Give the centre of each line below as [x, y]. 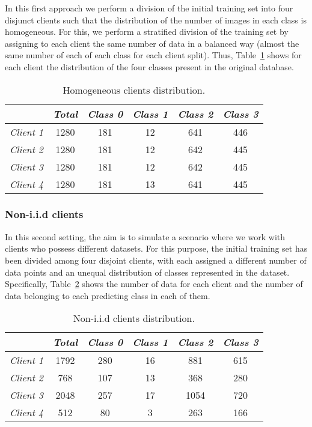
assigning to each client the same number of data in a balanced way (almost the [152, 43]
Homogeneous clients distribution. [134, 89]
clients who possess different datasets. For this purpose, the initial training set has [156, 248]
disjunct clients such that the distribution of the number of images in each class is [156, 20]
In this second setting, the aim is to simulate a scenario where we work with [145, 236]
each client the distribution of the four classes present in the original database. [149, 66]
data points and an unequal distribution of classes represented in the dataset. [147, 272]
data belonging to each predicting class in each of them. [108, 295]
